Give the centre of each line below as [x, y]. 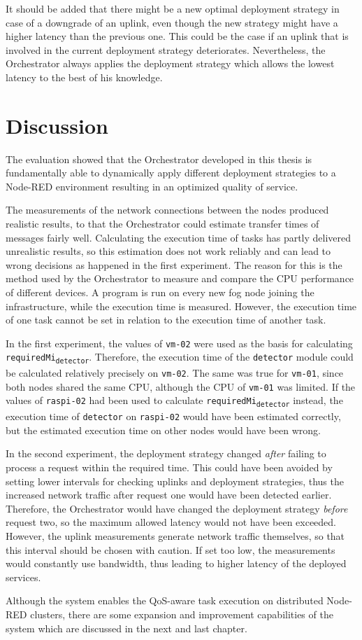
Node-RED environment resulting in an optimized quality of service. [152, 186]
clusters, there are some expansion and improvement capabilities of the [182, 614]
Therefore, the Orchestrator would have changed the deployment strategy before [177, 508]
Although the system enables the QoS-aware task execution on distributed [165, 600]
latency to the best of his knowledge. [84, 77]
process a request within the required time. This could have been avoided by [169, 467]
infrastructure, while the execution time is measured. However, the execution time [181, 306]
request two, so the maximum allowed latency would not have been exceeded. [171, 522]
